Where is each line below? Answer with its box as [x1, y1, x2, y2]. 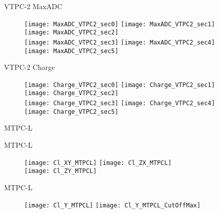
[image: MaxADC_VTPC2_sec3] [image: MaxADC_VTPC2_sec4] [24, 38, 215, 46]
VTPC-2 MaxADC [4, 1, 63, 11]
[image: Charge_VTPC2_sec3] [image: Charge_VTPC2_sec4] [24, 100, 215, 107]
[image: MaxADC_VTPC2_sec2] [24, 29, 119, 36]
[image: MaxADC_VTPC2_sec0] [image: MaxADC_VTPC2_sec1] [24, 20, 215, 28]
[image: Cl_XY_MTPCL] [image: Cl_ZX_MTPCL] [24, 159, 172, 166]
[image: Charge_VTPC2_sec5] [24, 108, 119, 115]
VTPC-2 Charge [4, 62, 55, 72]
